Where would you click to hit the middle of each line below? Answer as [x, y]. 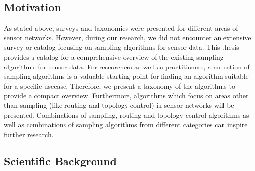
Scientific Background [61, 160]
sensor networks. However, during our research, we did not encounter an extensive [127, 37]
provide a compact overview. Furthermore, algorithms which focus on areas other [126, 95]
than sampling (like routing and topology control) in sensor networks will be [119, 105]
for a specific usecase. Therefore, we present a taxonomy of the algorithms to [120, 85]
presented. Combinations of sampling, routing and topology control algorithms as [127, 115]
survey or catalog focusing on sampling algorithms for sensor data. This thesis [122, 47]
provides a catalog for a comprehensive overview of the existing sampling [114, 56]
